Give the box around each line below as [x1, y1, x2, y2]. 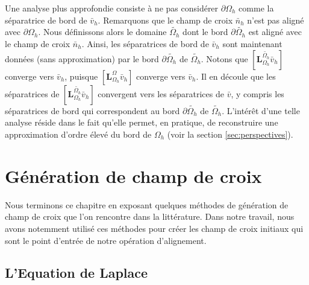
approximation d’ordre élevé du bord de [5, 128, 152, 140]
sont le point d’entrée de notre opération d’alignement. [5, 234, 207, 246]
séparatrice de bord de [5, 13, 87, 26]
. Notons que [201, 52, 248, 65]
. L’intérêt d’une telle [222, 104, 300, 117]
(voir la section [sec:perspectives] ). [167, 128, 293, 140]
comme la [239, 2, 274, 14]
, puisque [64, 69, 98, 82]
